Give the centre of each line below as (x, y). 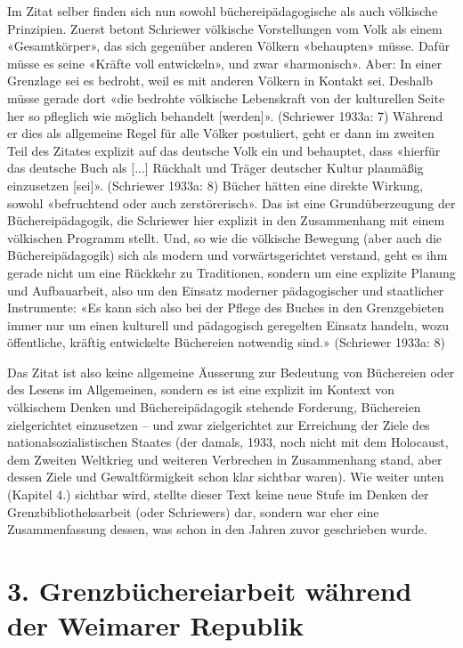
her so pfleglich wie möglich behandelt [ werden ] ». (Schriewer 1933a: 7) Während (225, 115)
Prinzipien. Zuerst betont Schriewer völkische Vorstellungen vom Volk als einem (225, 28)
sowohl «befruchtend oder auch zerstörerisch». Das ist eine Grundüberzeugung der (231, 202)
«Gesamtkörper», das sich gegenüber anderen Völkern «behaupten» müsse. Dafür (229, 46)
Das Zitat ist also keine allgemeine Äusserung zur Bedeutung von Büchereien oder (231, 372)
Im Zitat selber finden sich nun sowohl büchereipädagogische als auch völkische (223, 11)
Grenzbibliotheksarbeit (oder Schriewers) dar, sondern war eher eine (193, 511)
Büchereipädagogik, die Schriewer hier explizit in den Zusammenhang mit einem (226, 220)
